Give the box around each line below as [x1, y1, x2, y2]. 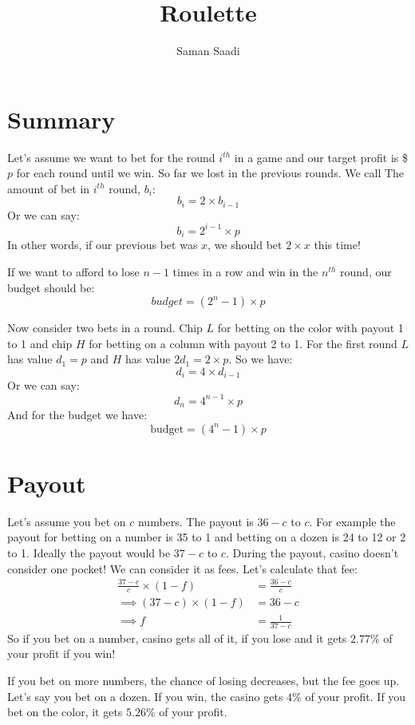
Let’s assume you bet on [7, 513, 126, 529]
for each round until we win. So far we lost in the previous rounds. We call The [16, 164, 405, 181]
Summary [7, 102, 116, 135]
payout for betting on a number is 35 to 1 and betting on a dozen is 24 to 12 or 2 [7, 529, 406, 545]
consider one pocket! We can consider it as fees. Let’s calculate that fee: [7, 560, 358, 576]
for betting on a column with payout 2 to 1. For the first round [89, 335, 397, 351]
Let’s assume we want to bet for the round [7, 149, 215, 165]
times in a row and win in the [172, 263, 318, 280]
